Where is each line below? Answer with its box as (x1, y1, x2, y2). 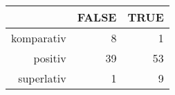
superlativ (18, 70, 66, 86)
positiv (33, 50, 66, 66)
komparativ (11, 30, 66, 46)
